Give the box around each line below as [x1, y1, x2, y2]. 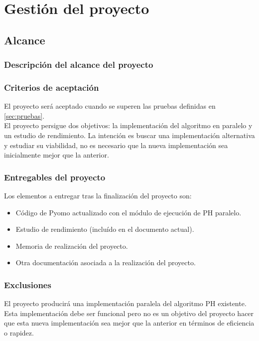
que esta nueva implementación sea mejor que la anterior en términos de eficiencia [4, 318, 255, 328]
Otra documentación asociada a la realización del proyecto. [15, 257, 196, 268]
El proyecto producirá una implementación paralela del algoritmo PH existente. [4, 298, 247, 309]
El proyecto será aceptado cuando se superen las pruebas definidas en [4, 101, 216, 111]
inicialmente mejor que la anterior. [4, 150, 109, 160]
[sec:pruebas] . [4, 110, 45, 121]
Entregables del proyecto [4, 170, 106, 183]
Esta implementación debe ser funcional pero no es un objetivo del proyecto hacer [4, 308, 254, 318]
